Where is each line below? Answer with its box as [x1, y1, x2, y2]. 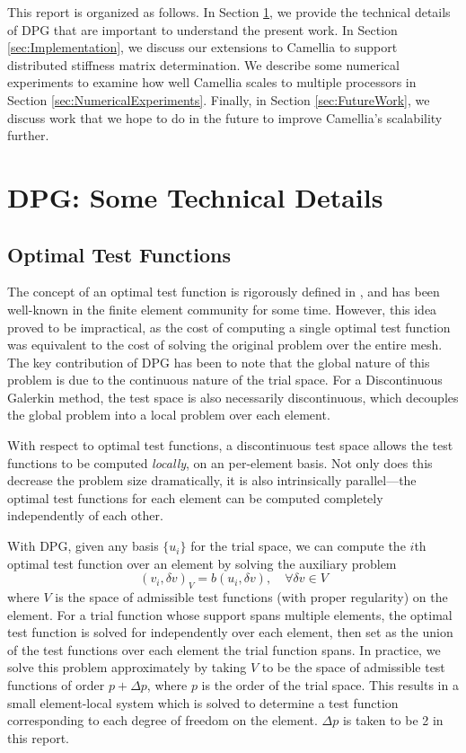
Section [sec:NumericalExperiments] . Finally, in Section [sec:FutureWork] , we [7, 90, 430, 109]
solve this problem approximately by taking [7, 658, 247, 677]
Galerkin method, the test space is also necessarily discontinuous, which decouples [7, 387, 459, 406]
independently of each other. [7, 506, 163, 525]
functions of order [7, 676, 105, 694]
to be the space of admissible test [261, 658, 445, 677]
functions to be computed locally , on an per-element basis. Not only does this [7, 453, 433, 472]
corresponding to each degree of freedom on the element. [7, 711, 318, 730]
